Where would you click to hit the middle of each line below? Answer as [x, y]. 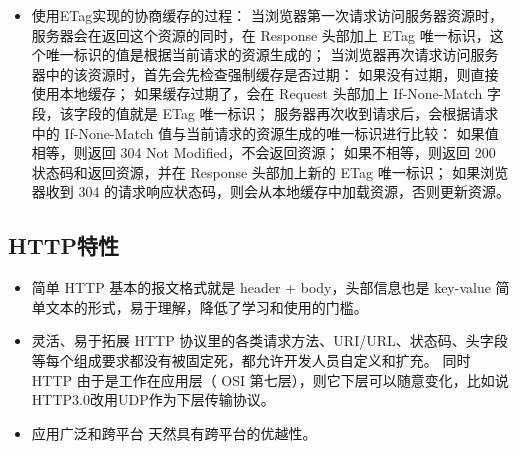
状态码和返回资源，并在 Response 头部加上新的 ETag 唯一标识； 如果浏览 [270, 171]
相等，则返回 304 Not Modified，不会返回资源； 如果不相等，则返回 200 [263, 152]
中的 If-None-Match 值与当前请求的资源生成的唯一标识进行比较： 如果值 [265, 132]
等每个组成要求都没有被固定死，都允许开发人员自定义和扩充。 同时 [251, 359]
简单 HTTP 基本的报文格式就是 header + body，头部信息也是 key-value [261, 287]
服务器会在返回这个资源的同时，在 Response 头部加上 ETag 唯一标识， [260, 34]
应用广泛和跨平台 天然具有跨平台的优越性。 [174, 432]
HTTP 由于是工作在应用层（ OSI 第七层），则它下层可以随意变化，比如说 [270, 379]
